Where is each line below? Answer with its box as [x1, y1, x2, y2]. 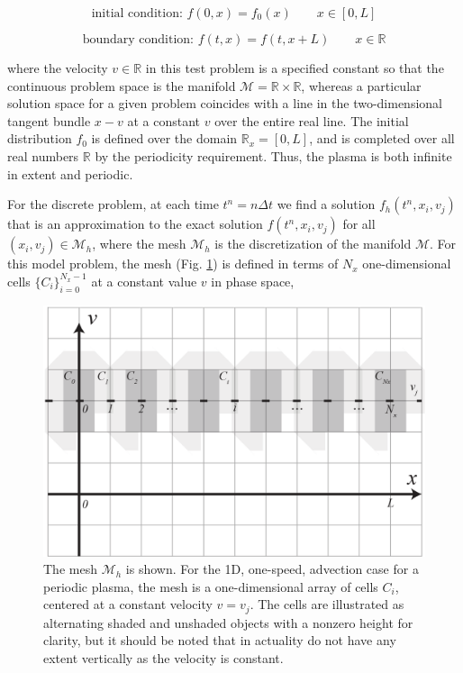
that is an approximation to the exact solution [7, 214, 263, 233]
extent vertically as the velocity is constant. [43, 649, 284, 668]
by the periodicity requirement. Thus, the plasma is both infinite [95, 146, 452, 165]
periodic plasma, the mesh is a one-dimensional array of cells [43, 577, 378, 596]
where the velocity [7, 59, 108, 77]
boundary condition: [82, 33, 194, 46]
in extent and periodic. [7, 164, 133, 183]
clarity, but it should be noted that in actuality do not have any [43, 631, 396, 650]
